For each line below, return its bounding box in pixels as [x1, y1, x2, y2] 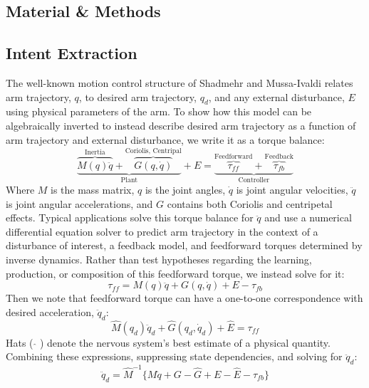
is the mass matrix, [51, 182, 135, 197]
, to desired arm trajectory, [78, 89, 197, 104]
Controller [238, 176, 270, 184]
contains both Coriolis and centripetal [167, 196, 333, 211]
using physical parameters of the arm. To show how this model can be [6, 104, 312, 119]
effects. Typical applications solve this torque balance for [6, 210, 254, 225]
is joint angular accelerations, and [6, 196, 153, 211]
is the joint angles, [145, 182, 226, 197]
